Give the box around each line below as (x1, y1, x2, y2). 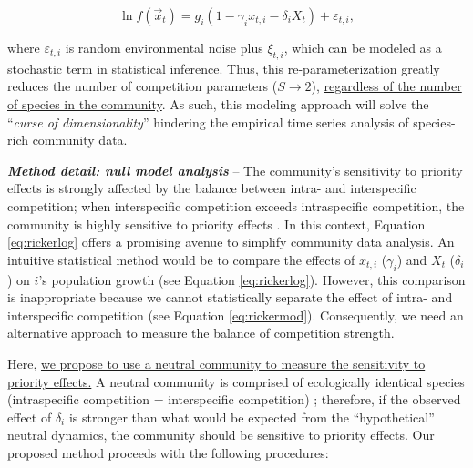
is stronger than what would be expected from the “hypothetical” (68, 407, 435, 426)
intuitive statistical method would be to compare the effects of (7, 249, 355, 269)
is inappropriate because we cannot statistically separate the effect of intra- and (7, 288, 453, 307)
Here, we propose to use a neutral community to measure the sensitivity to (7, 353, 426, 372)
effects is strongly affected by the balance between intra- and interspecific (7, 178, 416, 198)
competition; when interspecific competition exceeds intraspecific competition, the (7, 196, 465, 215)
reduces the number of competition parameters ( (7, 76, 278, 96)
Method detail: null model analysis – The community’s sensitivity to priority (7, 160, 463, 179)
